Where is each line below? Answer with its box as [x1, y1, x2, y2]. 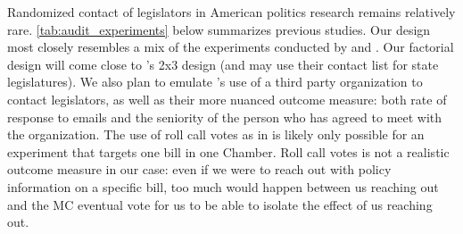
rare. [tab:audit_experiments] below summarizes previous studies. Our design [7, 20, 431, 38]
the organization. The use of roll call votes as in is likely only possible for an [7, 125, 425, 144]
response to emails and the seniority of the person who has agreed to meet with [7, 107, 442, 126]
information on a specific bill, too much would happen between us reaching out [7, 177, 439, 196]
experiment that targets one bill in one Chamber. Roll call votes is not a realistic [7, 142, 450, 161]
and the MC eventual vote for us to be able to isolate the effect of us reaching [7, 195, 433, 213]
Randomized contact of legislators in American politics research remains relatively [7, 3, 456, 21]
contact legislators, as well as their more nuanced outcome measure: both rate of [7, 89, 447, 108]
